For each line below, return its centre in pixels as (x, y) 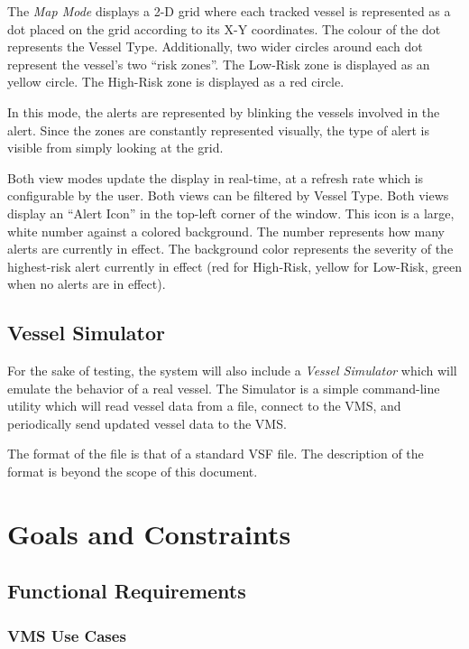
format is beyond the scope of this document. (133, 472)
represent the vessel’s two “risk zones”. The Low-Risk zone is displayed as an (219, 64)
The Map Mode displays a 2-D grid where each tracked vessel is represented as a (229, 11)
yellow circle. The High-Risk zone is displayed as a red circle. (176, 82)
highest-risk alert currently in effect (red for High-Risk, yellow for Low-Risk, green (235, 266)
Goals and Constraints (149, 533)
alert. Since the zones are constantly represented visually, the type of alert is (219, 130)
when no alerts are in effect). (87, 284)
